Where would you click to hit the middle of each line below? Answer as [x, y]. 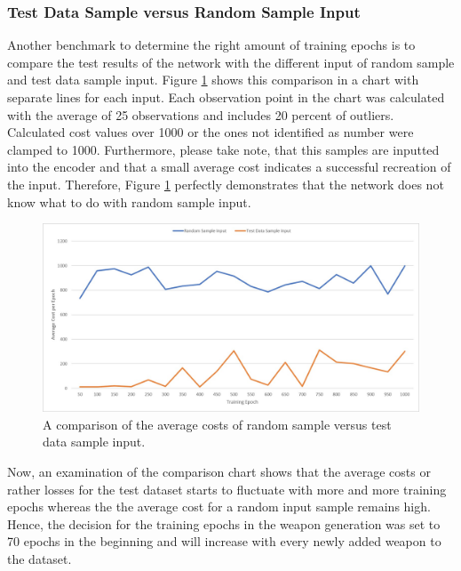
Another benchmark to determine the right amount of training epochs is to [211, 45]
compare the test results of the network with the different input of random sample [231, 62]
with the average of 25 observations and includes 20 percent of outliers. [201, 114]
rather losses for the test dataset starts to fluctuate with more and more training [227, 489]
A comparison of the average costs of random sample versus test [217, 424]
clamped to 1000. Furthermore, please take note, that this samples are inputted [223, 149]
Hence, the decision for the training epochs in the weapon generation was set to [224, 523]
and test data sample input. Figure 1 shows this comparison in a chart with [213, 80]
